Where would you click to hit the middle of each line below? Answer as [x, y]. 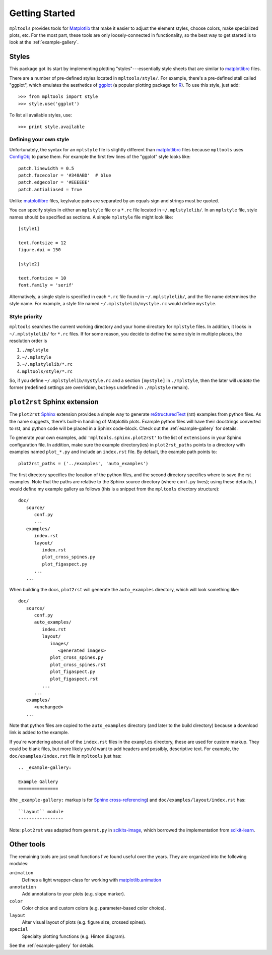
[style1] [29, 229]
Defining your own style [39, 140]
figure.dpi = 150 [40, 250]
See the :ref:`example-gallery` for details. [52, 945]
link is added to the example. [39, 733]
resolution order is [28, 341]
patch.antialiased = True [50, 189]
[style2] [29, 264]
